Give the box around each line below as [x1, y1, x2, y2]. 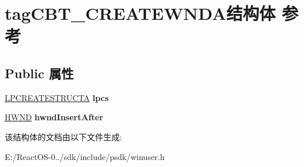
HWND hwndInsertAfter [5, 111, 103, 123]
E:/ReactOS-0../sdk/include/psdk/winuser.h [5, 150, 165, 162]
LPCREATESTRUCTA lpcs [5, 91, 109, 103]
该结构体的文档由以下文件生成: [5, 130, 122, 142]
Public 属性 [5, 64, 74, 82]
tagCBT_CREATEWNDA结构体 [5, 1, 276, 25]
